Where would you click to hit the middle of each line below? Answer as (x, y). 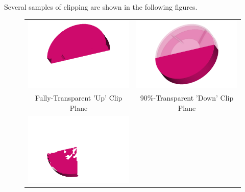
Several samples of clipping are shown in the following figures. (101, 7)
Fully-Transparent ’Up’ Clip (79, 98)
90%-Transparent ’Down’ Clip (187, 98)
